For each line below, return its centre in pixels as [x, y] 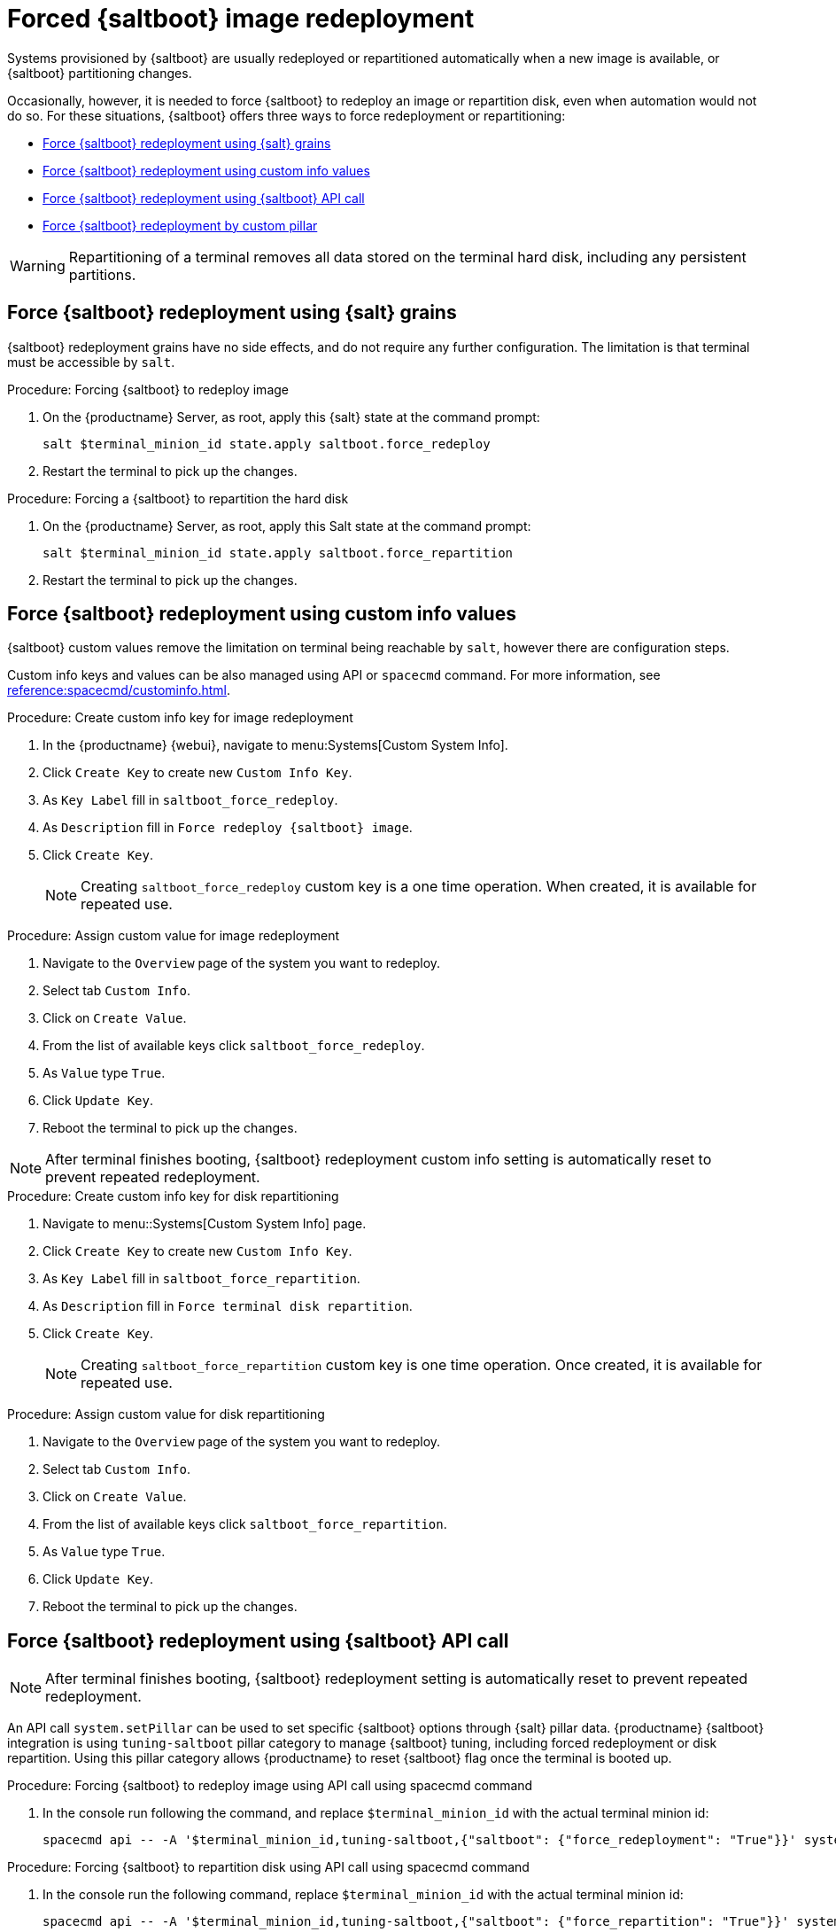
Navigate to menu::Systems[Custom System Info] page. [205, 1224]
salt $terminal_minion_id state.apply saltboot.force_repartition [278, 553]
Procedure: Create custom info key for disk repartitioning [173, 1196]
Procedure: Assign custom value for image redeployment [174, 936]
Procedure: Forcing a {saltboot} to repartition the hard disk [178, 498]
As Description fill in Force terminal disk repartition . [228, 1306]
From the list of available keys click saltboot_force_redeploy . [234, 1046]
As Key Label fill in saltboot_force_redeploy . [190, 800]
